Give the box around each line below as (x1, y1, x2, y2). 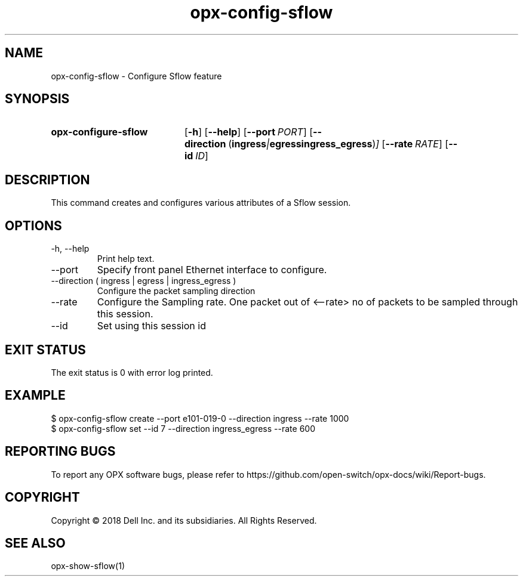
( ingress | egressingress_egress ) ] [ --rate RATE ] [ (228, 138, 449, 150)
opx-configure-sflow (51, 126, 148, 138)
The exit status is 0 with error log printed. (51, 367, 213, 378)
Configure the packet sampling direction (97, 286, 256, 296)
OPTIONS (5, 218, 62, 233)
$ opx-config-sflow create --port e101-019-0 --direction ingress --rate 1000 (51, 413, 349, 424)
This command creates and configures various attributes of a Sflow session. (51, 197, 351, 208)
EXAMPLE (5, 388, 66, 403)
